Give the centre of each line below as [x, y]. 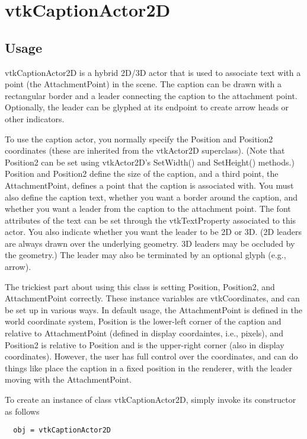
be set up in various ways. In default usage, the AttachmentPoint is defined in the [153, 309]
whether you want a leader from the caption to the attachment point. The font [148, 209]
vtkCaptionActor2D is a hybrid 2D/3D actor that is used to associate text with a [153, 72]
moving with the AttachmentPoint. [68, 379]
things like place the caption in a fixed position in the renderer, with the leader [148, 368]
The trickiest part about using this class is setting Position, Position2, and [140, 286]
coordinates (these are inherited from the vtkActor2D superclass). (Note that [145, 150]
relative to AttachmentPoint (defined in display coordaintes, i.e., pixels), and [144, 333]
